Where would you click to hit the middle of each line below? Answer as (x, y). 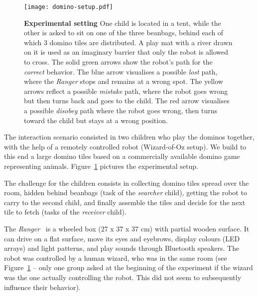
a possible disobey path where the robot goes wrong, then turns (121, 110)
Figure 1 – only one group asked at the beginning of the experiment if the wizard (129, 267)
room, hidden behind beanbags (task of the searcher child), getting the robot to (126, 192)
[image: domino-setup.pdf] (68, 7)
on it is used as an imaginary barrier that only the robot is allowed (126, 52)
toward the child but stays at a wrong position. (96, 120)
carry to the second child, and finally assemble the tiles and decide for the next (125, 202)
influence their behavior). (42, 287)
